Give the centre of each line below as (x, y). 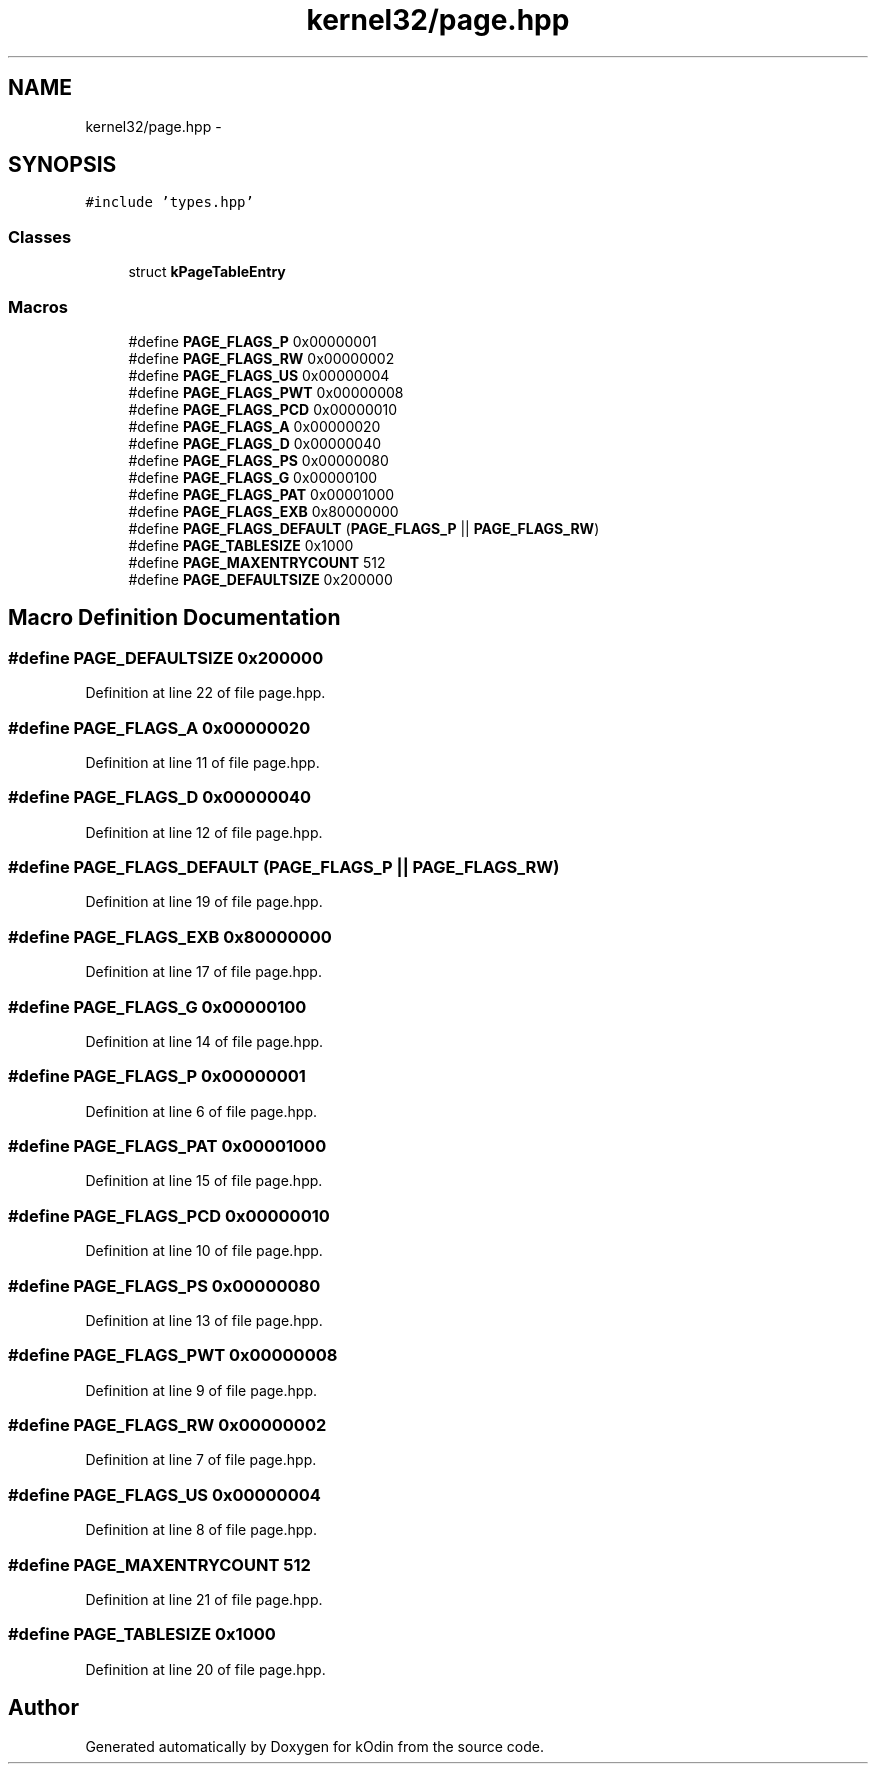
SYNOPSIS (62, 165)
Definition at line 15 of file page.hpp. (204, 1181)
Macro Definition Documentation (174, 618)
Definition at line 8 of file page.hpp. (201, 1530)
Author (43, 1708)
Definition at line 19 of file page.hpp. (204, 902)
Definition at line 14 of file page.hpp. (204, 1041)
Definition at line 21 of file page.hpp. (204, 1599)
